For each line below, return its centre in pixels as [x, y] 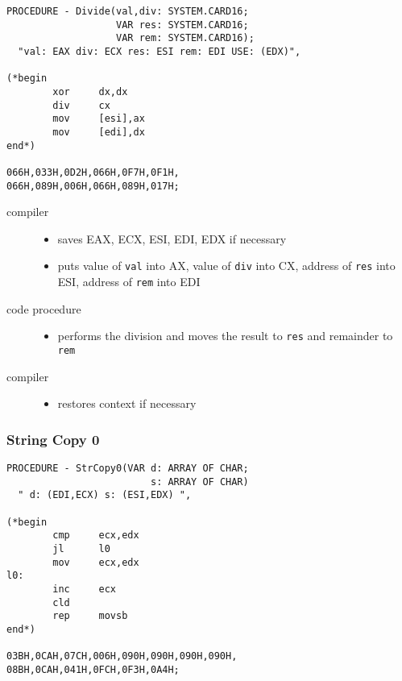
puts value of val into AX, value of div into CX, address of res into [226, 266]
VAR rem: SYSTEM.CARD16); [185, 38]
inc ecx [85, 589]
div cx [81, 105]
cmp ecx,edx [96, 536]
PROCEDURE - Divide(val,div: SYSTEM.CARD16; [128, 11]
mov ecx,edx [96, 562]
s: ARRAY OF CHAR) [199, 482]
